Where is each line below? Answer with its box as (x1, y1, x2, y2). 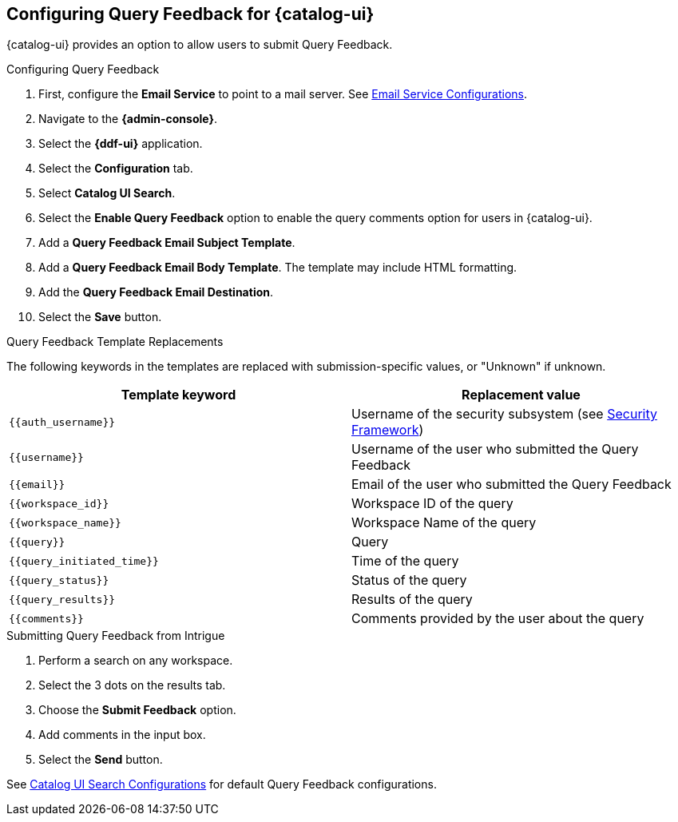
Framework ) (351, 422, 424, 439)
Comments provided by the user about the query (351, 610, 644, 627)
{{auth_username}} (9, 415, 116, 428)
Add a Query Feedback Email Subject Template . (38, 236, 295, 250)
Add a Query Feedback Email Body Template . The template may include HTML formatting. (38, 260, 517, 275)
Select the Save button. (38, 310, 162, 324)
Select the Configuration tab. (38, 161, 193, 176)
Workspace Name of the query (351, 514, 537, 531)
